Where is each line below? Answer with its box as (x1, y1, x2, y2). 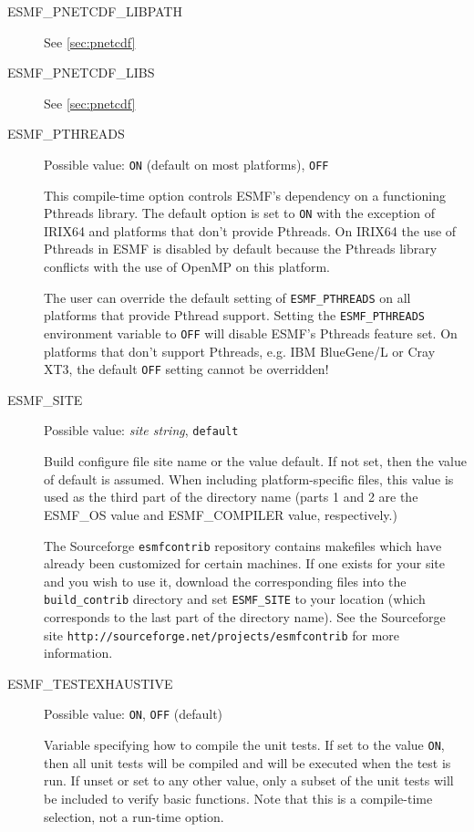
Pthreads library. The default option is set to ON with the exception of (44, 203, 436, 223)
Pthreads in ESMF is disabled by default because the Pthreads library (44, 239, 438, 258)
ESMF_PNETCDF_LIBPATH (7, 2, 182, 20)
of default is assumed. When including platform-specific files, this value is (44, 469, 454, 488)
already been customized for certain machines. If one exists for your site (44, 554, 445, 573)
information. (44, 643, 113, 662)
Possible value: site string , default (44, 421, 239, 440)
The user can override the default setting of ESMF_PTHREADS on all (44, 287, 411, 307)
